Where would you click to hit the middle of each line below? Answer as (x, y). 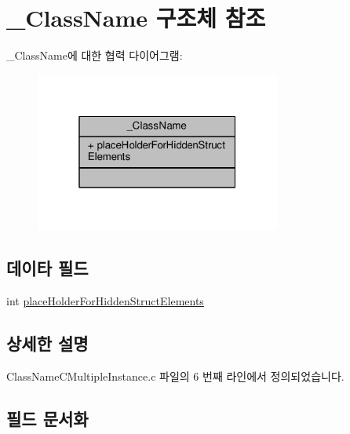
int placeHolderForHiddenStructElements (105, 301)
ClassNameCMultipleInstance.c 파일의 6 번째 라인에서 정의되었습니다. (175, 376)
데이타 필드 (47, 268)
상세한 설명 (47, 343)
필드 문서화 (47, 418)
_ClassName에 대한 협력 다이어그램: (95, 55)
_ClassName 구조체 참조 (136, 18)
